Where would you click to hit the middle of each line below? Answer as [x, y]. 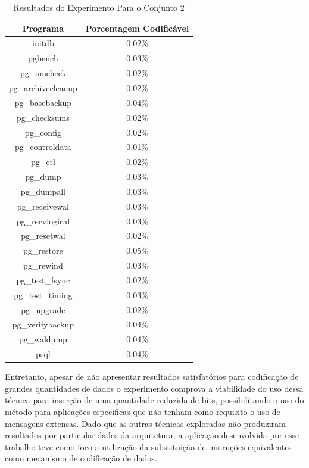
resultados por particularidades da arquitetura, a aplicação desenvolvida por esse [152, 435]
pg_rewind [43, 265]
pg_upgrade [43, 309]
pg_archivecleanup [43, 87]
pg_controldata [43, 147]
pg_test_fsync [43, 280]
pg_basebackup [43, 102]
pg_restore [43, 250]
